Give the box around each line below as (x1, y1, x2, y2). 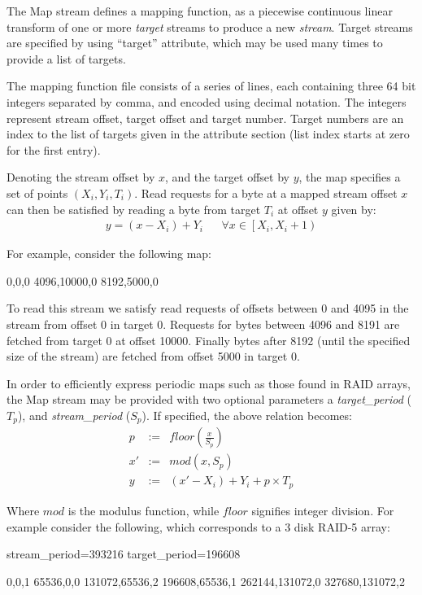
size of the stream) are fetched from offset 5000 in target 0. (7, 348, 300, 365)
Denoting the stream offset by (7, 168, 155, 186)
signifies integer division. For (251, 501, 394, 518)
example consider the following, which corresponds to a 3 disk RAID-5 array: (7, 518, 390, 535)
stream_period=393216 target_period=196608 (7, 545, 241, 562)
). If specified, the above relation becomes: (141, 406, 352, 423)
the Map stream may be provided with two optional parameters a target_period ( (7, 391, 412, 408)
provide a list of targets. (7, 50, 126, 67)
